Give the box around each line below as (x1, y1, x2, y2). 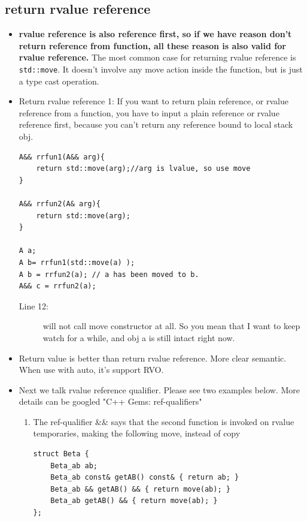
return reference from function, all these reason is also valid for (19, 39, 286, 52)
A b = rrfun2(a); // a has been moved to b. (19, 270, 199, 279)
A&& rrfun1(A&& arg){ (19, 152, 105, 161)
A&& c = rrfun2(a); (19, 282, 96, 291)
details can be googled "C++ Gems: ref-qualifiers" (19, 395, 202, 408)
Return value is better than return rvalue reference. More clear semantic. (19, 351, 287, 364)
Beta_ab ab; (50, 461, 98, 470)
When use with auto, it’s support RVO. (19, 363, 164, 376)
